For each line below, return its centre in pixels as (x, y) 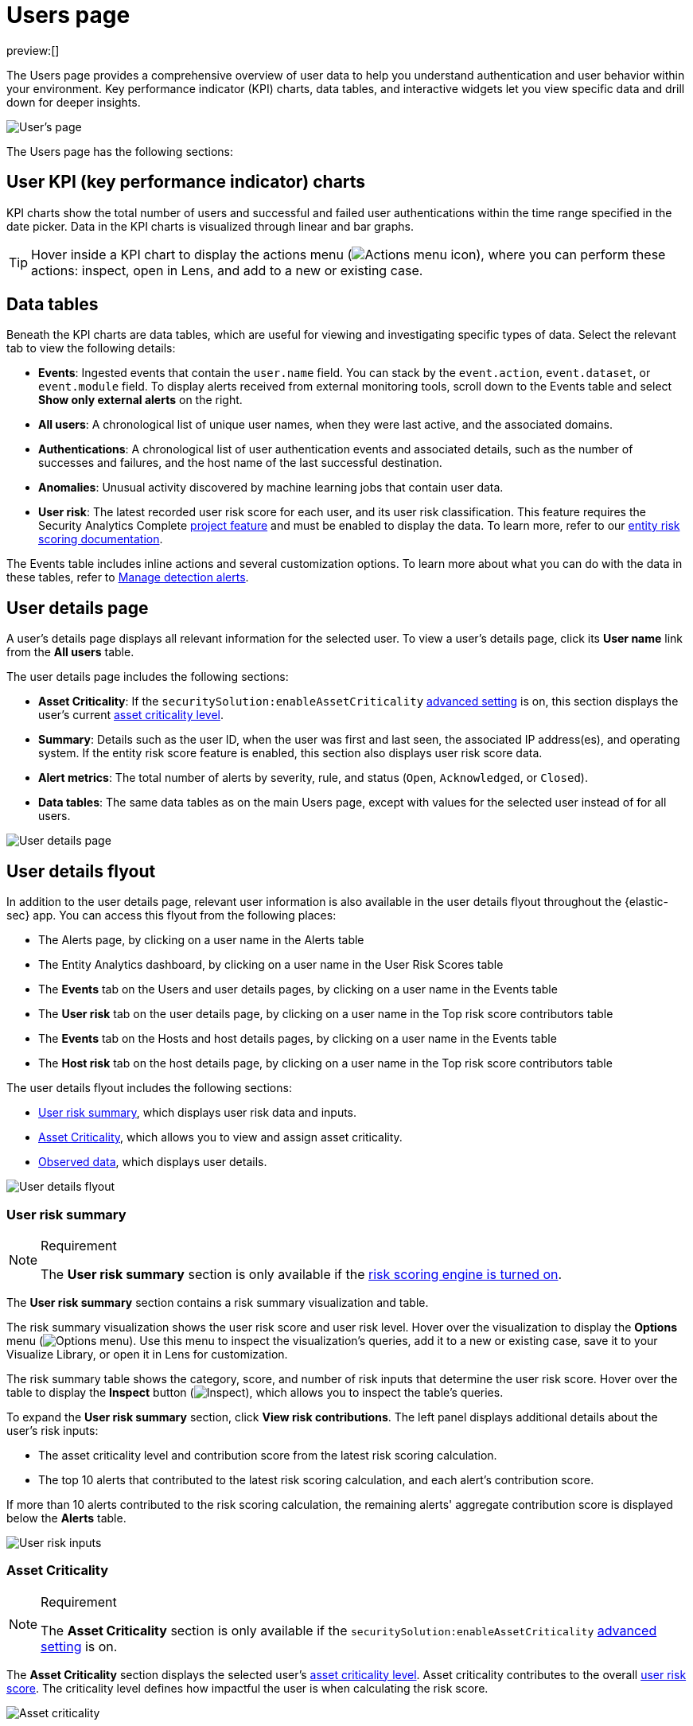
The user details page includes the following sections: (148, 677)
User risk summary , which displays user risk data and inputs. (198, 1113)
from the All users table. (70, 652)
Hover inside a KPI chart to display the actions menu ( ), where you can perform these (348, 254)
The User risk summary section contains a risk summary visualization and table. (218, 1302)
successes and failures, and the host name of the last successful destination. (240, 463)
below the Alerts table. (66, 1518)
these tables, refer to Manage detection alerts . (128, 577)
